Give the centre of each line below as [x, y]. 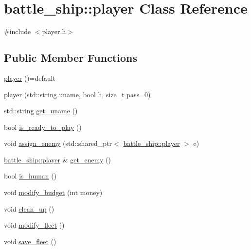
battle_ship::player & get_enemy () [57, 159]
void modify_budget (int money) [53, 192]
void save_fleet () [30, 241]
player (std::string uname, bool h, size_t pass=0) [77, 94]
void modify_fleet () [34, 225]
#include [18, 31]
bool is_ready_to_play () [43, 127]
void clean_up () [29, 208]
